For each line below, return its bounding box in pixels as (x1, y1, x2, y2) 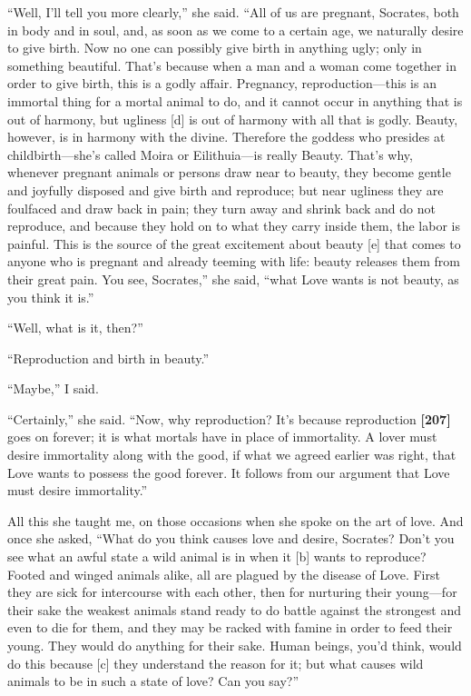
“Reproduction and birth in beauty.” (7, 348, 209, 367)
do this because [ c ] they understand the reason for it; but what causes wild (7, 653, 424, 672)
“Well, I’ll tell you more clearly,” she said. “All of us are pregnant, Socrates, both (7, 3, 459, 21)
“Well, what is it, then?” (7, 318, 143, 337)
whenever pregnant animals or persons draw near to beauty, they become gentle (7, 163, 451, 182)
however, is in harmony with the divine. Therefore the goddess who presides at (7, 127, 446, 146)
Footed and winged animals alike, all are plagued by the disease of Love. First (7, 564, 440, 583)
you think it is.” (7, 287, 94, 306)
